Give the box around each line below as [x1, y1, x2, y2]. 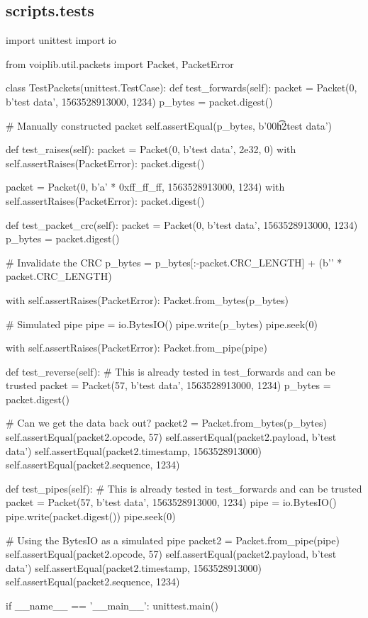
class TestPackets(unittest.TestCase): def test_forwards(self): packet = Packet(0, [6, 80, 357, 95]
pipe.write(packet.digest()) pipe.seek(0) [6, 509, 176, 524]
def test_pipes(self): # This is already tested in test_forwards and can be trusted [6, 481, 362, 495]
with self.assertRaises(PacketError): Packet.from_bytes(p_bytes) [6, 292, 289, 307]
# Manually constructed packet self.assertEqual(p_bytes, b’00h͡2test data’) [6, 118, 333, 133]
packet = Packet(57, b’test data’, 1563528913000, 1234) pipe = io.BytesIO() [6, 495, 337, 510]
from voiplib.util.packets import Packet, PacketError [6, 56, 234, 71]
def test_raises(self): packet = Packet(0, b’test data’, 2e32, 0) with [6, 142, 296, 157]
